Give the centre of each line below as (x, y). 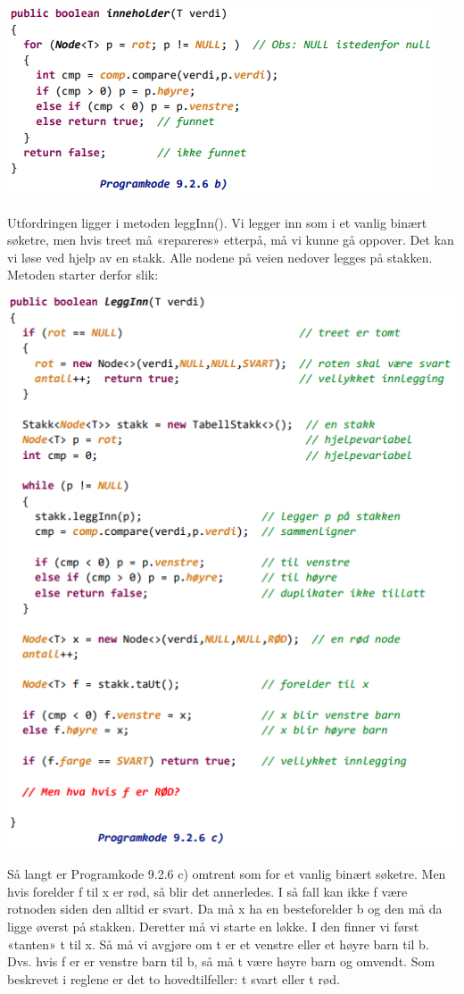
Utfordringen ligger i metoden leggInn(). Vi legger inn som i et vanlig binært (217, 222)
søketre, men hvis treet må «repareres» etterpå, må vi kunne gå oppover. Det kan (231, 240)
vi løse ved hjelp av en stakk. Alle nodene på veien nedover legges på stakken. (220, 257)
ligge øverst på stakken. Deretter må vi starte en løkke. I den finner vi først (213, 926)
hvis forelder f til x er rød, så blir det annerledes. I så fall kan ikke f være (207, 891)
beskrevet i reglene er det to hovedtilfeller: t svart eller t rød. (174, 978)
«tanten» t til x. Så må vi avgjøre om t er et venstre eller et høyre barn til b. (218, 944)
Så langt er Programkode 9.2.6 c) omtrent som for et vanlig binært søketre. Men (227, 874)
